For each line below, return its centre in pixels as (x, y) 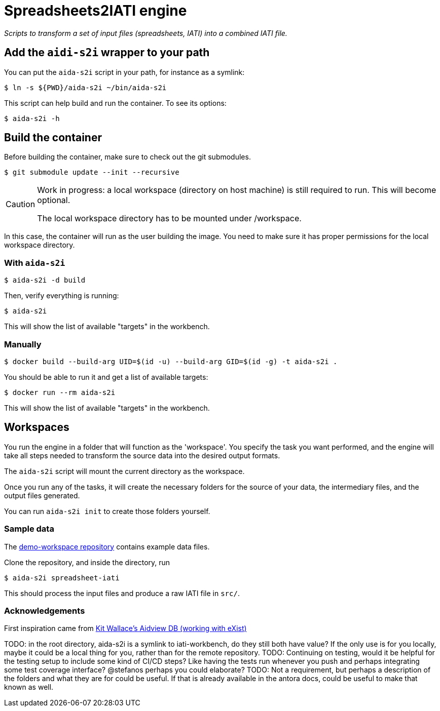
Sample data (29, 529)
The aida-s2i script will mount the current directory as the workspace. (124, 471)
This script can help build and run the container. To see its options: (115, 103)
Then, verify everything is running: (62, 296)
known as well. (29, 687)
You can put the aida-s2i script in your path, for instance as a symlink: (124, 72)
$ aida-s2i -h (32, 118)
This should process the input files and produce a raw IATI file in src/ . (122, 593)
